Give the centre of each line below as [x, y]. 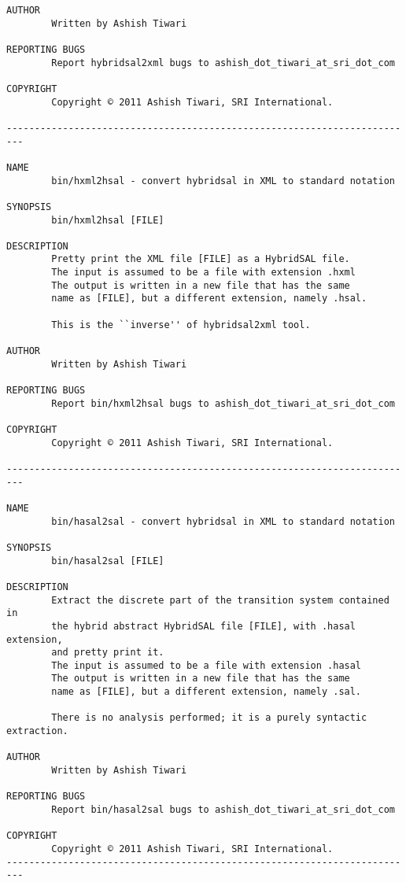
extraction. [37, 731]
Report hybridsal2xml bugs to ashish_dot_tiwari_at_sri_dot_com [223, 63]
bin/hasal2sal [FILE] [108, 561]
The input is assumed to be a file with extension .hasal [207, 665]
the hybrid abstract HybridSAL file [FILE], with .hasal [203, 626]
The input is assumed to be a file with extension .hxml [203, 273]
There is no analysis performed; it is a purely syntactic [209, 718]
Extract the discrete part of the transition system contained [220, 600]
